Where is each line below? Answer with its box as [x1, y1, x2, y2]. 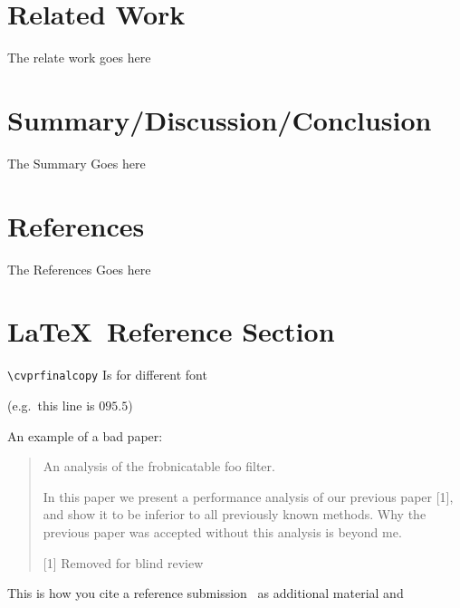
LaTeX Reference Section [7, 313, 335, 350]
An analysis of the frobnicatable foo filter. [43, 457, 275, 476]
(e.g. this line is [7, 395, 95, 414]
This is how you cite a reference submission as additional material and [7, 584, 404, 603]
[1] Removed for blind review [43, 553, 204, 572]
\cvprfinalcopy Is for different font [7, 365, 207, 384]
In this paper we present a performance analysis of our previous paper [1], [43, 487, 454, 506]
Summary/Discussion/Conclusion [7, 101, 432, 138]
